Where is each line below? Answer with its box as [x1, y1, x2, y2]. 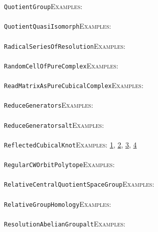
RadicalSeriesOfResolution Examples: [4, 40, 126, 51]
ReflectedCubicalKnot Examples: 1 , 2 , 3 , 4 [4, 139, 137, 149]
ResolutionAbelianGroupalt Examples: [4, 218, 126, 228]
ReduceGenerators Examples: [4, 100, 93, 110]
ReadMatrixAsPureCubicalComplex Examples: [4, 80, 143, 90]
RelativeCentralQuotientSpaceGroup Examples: [4, 179, 154, 189]
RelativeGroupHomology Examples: [4, 198, 111, 209]
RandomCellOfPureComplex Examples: [4, 60, 118, 70]
